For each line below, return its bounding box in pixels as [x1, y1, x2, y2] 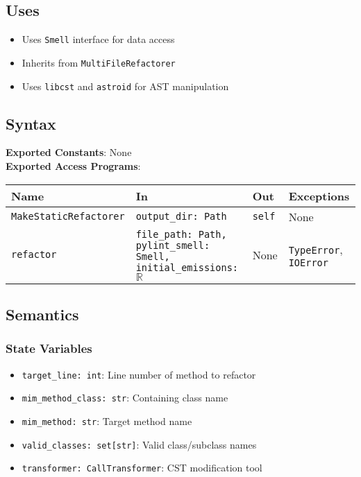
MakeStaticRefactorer [11, 211, 125, 223]
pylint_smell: [135, 239, 210, 251]
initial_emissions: [135, 261, 239, 273]
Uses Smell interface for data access [22, 32, 175, 46]
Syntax [6, 112, 56, 134]
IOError [288, 257, 328, 268]
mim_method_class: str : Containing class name [22, 390, 228, 405]
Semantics [6, 303, 79, 324]
